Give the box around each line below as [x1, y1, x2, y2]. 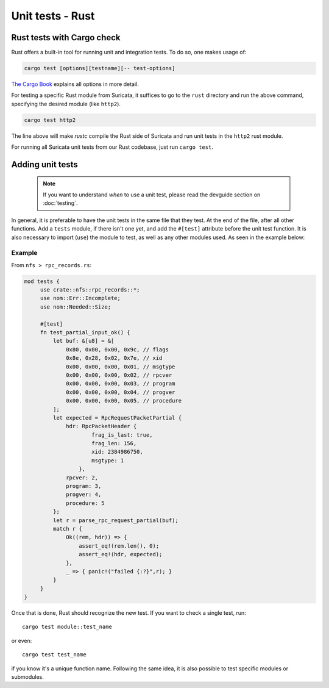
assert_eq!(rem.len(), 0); [78, 542, 160, 549]
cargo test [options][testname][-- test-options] [24, 65, 175, 72]
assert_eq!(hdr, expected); [78, 551, 163, 558]
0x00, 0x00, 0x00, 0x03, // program [66, 380, 175, 387]
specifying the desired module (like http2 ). [11, 100, 121, 107]
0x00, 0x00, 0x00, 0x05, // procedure [66, 397, 182, 404]
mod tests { [24, 278, 60, 285]
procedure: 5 [66, 500, 105, 506]
